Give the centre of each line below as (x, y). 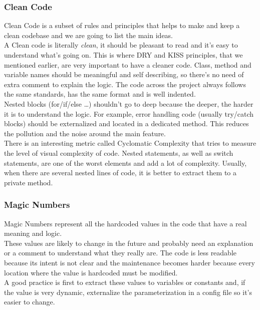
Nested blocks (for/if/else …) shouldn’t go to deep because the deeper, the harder (129, 103)
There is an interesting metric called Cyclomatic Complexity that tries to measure (130, 143)
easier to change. (30, 302)
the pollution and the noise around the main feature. (85, 133)
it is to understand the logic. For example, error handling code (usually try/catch (129, 113)
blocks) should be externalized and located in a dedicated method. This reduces (126, 123)
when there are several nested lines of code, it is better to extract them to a (120, 173)
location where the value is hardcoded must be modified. (91, 272)
